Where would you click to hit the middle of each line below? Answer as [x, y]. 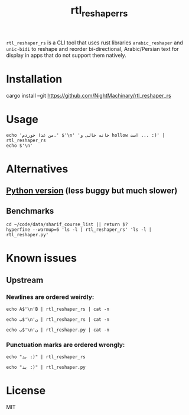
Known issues [41, 258]
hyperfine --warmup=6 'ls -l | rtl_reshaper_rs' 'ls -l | [79, 230]
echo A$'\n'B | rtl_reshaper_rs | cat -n [58, 309]
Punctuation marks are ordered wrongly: [66, 345]
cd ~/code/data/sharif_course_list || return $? [67, 225]
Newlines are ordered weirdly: [50, 297]
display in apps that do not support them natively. [66, 55]
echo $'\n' [19, 146]
